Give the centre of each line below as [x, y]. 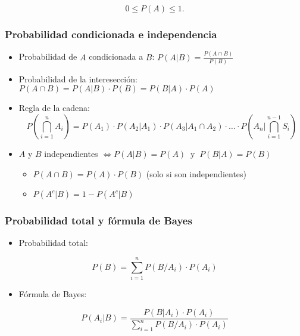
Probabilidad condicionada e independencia [111, 34]
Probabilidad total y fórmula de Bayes [99, 221]
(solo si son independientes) [196, 173]
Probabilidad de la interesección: [78, 78]
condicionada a [116, 56]
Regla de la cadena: [54, 108]
